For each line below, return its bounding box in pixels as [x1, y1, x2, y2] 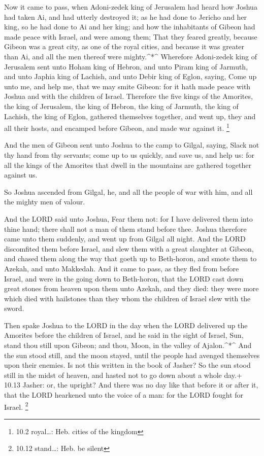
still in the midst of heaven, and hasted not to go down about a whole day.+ [4, 369, 242, 380]
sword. [4, 303, 24, 313]
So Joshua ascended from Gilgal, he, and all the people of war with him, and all [4, 186, 253, 197]
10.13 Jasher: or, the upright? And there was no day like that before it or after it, [4, 379, 258, 390]
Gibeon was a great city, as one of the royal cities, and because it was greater [4, 41, 245, 52]
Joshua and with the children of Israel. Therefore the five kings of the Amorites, [4, 91, 253, 101]
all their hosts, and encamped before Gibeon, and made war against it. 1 [4, 121, 229, 133]
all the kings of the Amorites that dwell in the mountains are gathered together [4, 159, 251, 170]
